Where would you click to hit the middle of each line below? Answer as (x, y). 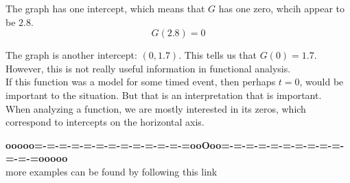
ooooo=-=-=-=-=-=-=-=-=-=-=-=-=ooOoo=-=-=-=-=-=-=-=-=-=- (175, 144)
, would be (322, 82)
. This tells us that (218, 55)
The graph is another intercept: (71, 55)
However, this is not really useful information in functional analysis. (148, 68)
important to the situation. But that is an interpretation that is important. (164, 95)
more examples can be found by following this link (112, 171)
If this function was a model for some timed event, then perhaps (141, 82)
